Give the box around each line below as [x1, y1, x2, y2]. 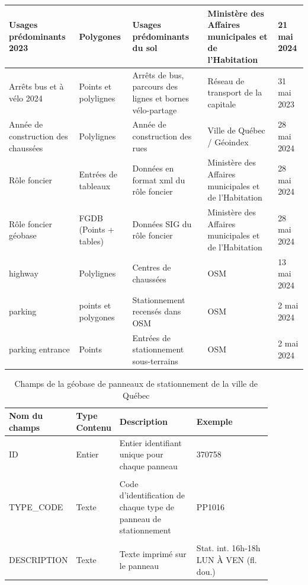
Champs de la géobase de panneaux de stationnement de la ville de [14, 377, 258, 389]
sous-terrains [132, 354, 178, 367]
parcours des [132, 80, 178, 93]
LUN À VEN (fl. [196, 553, 257, 565]
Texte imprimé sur [119, 548, 187, 560]
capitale [207, 97, 236, 110]
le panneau [119, 559, 159, 571]
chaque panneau [119, 459, 178, 472]
